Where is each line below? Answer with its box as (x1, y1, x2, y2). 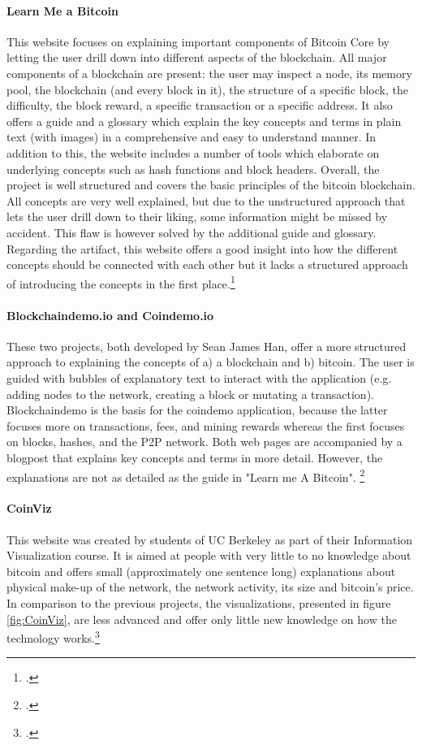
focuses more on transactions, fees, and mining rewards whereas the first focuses (6, 417, 405, 434)
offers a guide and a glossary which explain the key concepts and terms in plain (6, 112, 402, 129)
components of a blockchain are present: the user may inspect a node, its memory (6, 64, 412, 81)
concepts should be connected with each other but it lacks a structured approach (6, 256, 408, 273)
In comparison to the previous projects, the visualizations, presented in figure (6, 594, 391, 611)
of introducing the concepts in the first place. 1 (6, 272, 235, 292)
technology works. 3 (6, 627, 100, 646)
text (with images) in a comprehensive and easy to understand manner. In (6, 128, 377, 145)
